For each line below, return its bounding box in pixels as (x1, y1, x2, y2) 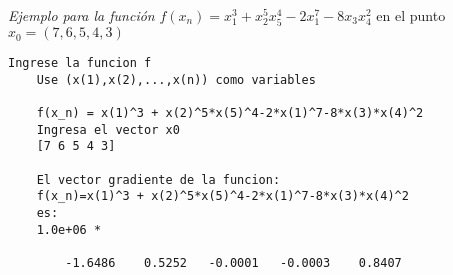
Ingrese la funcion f (8, 56, 152, 71)
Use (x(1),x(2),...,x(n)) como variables (36, 72, 316, 87)
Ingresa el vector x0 (36, 122, 180, 137)
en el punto (376, 5, 446, 25)
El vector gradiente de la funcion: (36, 172, 281, 187)
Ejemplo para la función (8, 5, 155, 25)
